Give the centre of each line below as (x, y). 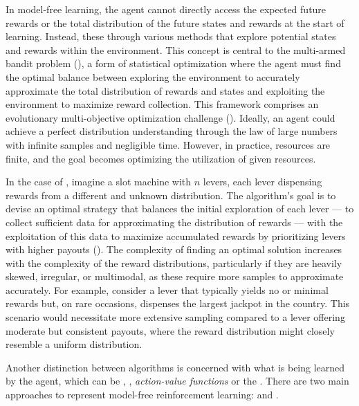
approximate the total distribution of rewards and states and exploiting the (165, 90)
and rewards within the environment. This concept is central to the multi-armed (176, 49)
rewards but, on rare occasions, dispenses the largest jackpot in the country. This (178, 303)
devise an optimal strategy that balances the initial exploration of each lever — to (180, 209)
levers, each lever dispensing (263, 182)
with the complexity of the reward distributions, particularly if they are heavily (174, 262)
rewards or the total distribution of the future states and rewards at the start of (175, 22)
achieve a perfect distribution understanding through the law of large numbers (172, 131)
